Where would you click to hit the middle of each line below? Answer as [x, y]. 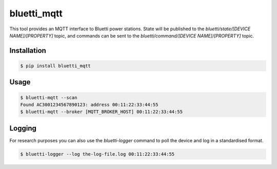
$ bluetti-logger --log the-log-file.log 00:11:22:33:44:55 [97, 154]
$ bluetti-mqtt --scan [49, 97]
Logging [23, 128]
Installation [28, 51]
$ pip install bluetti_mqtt [55, 66]
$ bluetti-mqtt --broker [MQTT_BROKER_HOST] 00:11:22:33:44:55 [102, 112]
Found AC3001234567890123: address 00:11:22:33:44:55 [89, 105]
